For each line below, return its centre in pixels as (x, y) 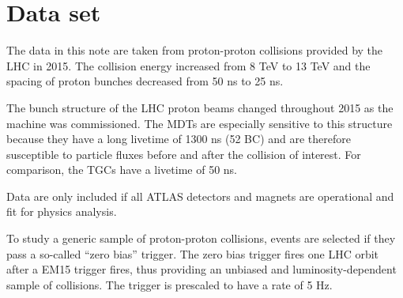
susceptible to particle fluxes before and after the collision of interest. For (184, 154)
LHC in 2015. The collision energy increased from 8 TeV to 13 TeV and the (188, 65)
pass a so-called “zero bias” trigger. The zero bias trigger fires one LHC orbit (193, 253)
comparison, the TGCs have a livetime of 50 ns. (122, 170)
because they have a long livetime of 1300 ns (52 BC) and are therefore (179, 139)
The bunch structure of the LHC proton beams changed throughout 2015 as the (200, 107)
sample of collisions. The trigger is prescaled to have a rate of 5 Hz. (169, 284)
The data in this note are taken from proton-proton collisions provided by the (195, 50)
